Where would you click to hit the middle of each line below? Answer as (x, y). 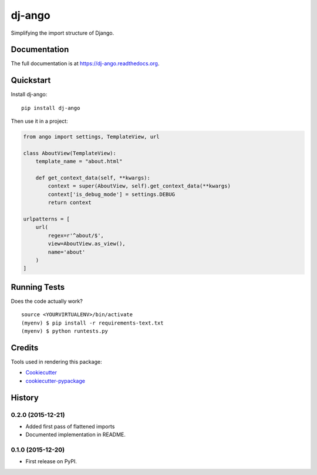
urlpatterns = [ (47, 219)
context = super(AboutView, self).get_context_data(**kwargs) (139, 186)
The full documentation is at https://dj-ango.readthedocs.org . (85, 63)
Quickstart (31, 80)
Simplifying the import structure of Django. (63, 33)
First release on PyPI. (51, 461)
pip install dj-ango (51, 108)
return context (70, 203)
